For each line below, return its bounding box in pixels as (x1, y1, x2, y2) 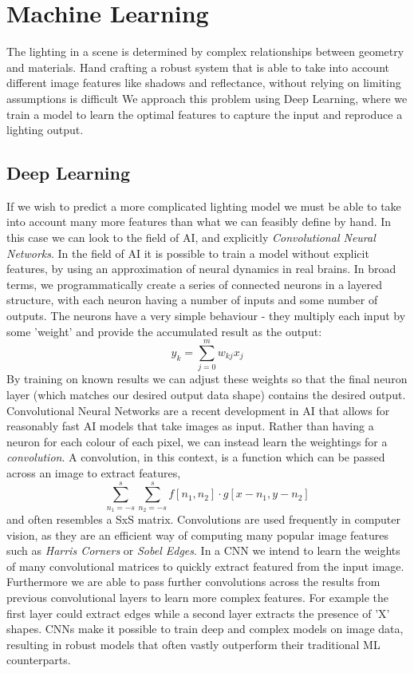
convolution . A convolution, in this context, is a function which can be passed (6, 449, 385, 465)
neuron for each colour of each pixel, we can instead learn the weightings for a (6, 433, 388, 449)
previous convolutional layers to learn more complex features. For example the (6, 589, 388, 606)
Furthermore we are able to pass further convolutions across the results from (6, 573, 380, 590)
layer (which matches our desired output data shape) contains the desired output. (6, 386, 406, 402)
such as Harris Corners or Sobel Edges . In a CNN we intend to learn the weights (6, 542, 400, 559)
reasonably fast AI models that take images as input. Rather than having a (6, 418, 374, 434)
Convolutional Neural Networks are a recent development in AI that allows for (6, 402, 390, 418)
